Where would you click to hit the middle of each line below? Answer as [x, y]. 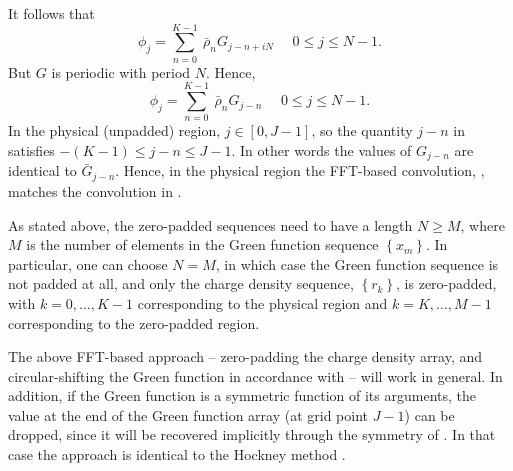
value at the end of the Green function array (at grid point [188, 414]
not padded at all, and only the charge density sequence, [181, 283]
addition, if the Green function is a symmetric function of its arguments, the [242, 395]
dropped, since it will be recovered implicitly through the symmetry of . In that [252, 434]
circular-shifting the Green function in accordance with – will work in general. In [255, 375]
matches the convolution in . [95, 190]
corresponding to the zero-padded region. [134, 322]
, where [482, 224]
